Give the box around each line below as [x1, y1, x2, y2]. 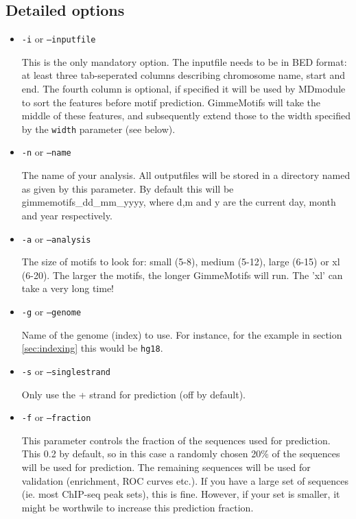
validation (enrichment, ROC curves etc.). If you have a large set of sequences [21, 473, 348, 487]
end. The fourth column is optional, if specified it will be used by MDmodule [21, 82, 346, 96]
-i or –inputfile [21, 32, 96, 46]
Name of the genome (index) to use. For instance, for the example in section [21, 327, 342, 341]
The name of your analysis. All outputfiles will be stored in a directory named [21, 168, 351, 182]
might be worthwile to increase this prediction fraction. [21, 500, 254, 514]
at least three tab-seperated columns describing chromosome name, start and [21, 68, 345, 82]
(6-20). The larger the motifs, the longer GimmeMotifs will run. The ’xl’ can [21, 267, 343, 282]
